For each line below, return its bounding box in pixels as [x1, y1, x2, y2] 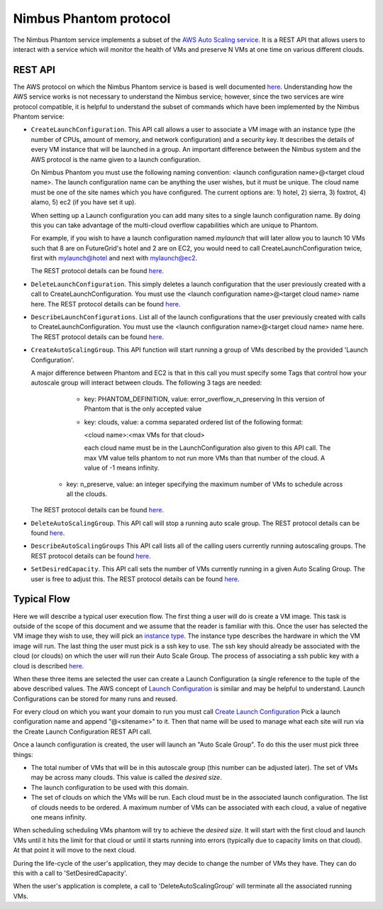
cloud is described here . [13, 661, 84, 670]
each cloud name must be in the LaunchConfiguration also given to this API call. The [84, 444, 331, 452]
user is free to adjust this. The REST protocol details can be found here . [30, 575, 240, 583]
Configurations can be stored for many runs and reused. [13, 694, 178, 703]
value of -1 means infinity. [84, 463, 160, 472]
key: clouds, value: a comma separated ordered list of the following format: [84, 417, 304, 426]
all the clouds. [66, 490, 108, 498]
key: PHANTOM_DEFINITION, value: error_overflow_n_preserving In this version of [84, 395, 326, 403]
